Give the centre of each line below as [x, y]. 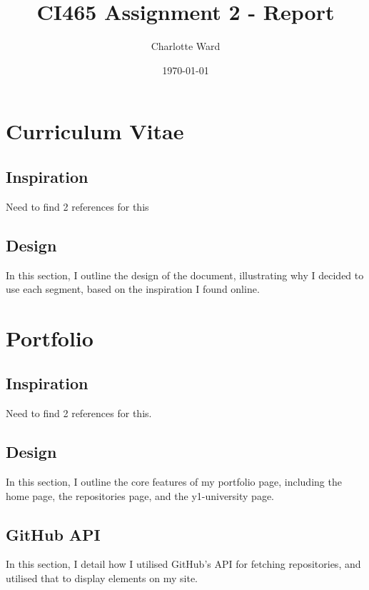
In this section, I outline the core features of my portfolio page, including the [174, 482]
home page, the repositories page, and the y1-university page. [140, 495]
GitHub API [53, 534]
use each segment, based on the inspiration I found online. [133, 289]
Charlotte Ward [186, 46]
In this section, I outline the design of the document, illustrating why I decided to [185, 275]
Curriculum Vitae [95, 131]
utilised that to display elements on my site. [102, 578]
